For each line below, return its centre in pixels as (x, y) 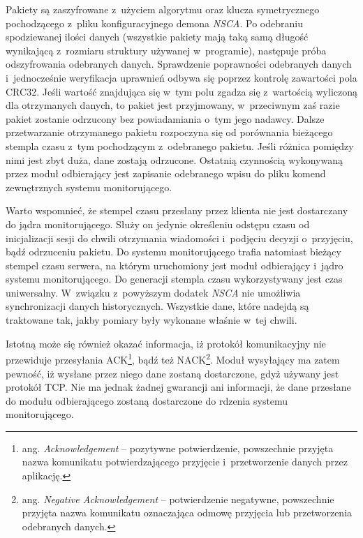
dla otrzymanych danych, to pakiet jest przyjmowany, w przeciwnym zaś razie (173, 105)
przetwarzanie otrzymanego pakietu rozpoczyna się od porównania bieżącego (169, 132)
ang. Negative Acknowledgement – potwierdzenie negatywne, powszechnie (178, 499)
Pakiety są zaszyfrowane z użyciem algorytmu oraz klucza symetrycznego (163, 9)
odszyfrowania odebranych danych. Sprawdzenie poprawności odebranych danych (179, 64)
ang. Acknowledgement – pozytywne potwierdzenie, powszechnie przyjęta (178, 448)
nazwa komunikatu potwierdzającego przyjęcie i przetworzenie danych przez (185, 462)
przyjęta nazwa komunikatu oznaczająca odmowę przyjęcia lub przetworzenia (187, 513)
